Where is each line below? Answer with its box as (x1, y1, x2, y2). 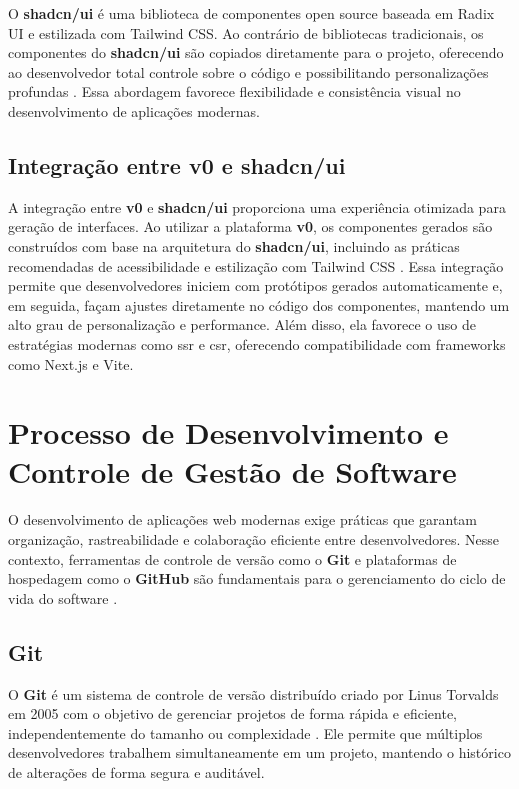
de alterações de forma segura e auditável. (8, 761, 265, 782)
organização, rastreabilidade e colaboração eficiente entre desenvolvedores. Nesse (8, 529, 499, 550)
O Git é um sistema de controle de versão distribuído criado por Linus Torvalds (8, 683, 499, 704)
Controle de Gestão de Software (8, 451, 457, 492)
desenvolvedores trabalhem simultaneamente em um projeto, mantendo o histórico (8, 742, 511, 763)
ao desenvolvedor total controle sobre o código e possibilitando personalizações (8, 61, 489, 82)
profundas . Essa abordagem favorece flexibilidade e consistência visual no (8, 81, 461, 102)
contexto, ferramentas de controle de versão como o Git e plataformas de (8, 548, 457, 569)
